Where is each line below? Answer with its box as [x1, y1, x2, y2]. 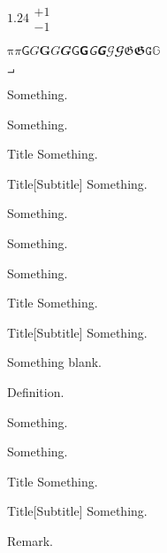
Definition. [7, 383, 65, 401]
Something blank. [7, 353, 102, 371]
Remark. [7, 531, 53, 549]
